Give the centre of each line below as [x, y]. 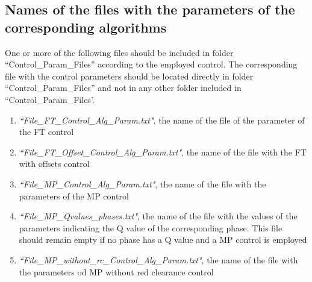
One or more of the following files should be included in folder [119, 52]
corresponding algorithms [86, 27]
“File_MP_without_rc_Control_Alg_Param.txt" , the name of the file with [158, 259]
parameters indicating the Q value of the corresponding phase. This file [151, 227]
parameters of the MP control [74, 196]
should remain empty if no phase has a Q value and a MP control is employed [163, 240]
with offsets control [54, 164]
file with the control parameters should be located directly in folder [129, 76]
